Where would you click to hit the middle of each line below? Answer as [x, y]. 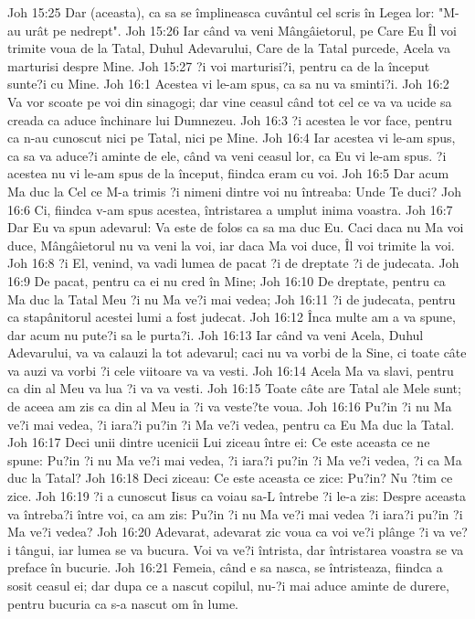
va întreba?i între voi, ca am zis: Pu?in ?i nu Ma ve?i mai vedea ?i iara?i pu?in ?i [235, 513]
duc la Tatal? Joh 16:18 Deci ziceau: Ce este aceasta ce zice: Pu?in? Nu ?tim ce [230, 478]
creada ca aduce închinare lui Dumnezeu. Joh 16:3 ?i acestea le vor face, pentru [230, 119]
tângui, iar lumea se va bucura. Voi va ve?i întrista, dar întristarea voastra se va [239, 549]
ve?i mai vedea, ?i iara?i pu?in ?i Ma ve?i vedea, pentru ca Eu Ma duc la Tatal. [231, 424]
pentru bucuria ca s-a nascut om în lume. [123, 603]
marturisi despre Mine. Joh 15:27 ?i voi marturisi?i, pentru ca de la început [219, 65]
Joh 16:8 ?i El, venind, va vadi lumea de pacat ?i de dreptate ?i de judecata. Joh [233, 263]
